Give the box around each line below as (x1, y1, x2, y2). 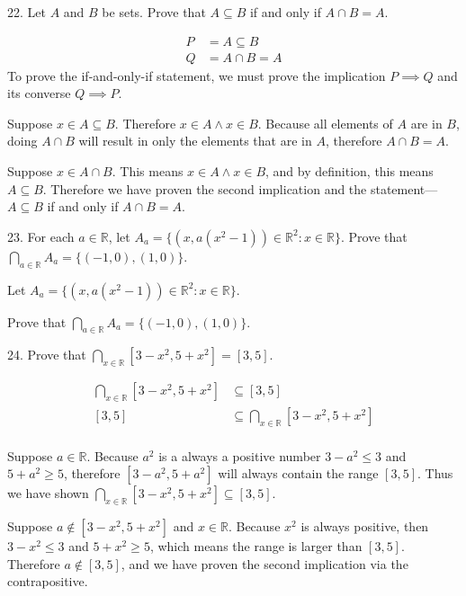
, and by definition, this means (265, 162, 434, 181)
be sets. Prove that (102, 3, 206, 21)
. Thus (417, 464, 453, 483)
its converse (7, 84, 71, 102)
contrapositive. (7, 572, 88, 591)
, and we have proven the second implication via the (121, 554, 408, 573)
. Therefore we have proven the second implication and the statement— (42, 179, 438, 198)
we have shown (7, 484, 89, 503)
